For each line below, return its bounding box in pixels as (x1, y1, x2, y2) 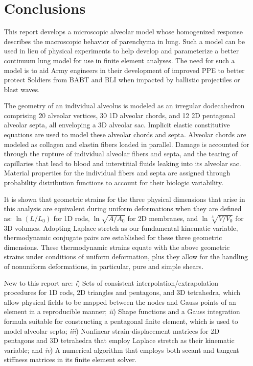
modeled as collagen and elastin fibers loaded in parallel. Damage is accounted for (4, 139, 250, 149)
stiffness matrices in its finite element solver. (4, 354, 137, 365)
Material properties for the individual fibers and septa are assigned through (4, 168, 230, 178)
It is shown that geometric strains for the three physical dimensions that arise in (4, 194, 245, 204)
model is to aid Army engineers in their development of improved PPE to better (4, 65, 245, 75)
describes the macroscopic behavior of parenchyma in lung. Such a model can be (4, 36, 245, 46)
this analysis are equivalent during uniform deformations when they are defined (4, 203, 242, 214)
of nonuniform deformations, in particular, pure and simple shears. (4, 261, 204, 271)
